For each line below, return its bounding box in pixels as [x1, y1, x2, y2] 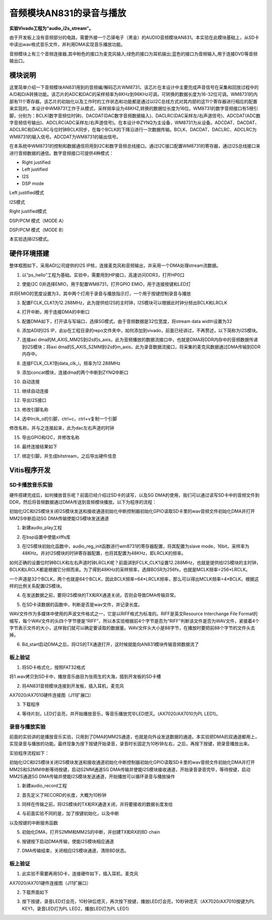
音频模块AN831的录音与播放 [9, 8, 126, 19]
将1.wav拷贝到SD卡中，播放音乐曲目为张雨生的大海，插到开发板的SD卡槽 [9, 674, 161, 680]
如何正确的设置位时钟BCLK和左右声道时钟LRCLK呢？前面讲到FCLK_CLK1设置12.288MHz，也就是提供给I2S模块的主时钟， [9, 559, 261, 565]
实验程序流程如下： [9, 750, 49, 756]
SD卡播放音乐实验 [9, 481, 53, 489]
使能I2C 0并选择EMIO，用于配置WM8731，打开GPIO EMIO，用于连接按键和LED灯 [22, 281, 191, 287]
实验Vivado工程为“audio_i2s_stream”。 [9, 25, 94, 31]
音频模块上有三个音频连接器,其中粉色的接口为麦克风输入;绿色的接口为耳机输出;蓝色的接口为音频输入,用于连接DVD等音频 [9, 50, 258, 57]
